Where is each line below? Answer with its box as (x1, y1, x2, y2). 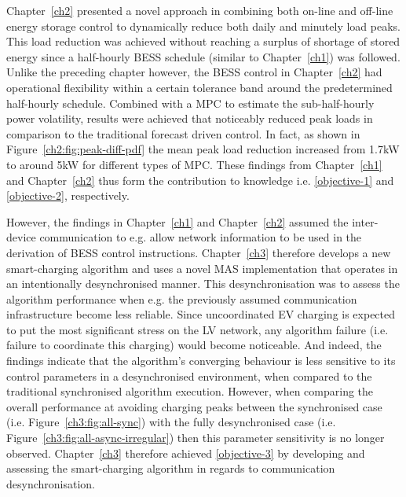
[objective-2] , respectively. (6, 187, 130, 204)
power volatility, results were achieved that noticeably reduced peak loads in (6, 110, 373, 127)
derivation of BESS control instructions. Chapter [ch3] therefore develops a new (6, 244, 391, 260)
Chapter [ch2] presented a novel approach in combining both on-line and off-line (6, 2, 393, 18)
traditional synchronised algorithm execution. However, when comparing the (6, 383, 374, 399)
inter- (352, 213, 379, 230)
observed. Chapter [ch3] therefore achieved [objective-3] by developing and (6, 444, 365, 461)
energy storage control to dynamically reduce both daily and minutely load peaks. (6, 17, 401, 34)
